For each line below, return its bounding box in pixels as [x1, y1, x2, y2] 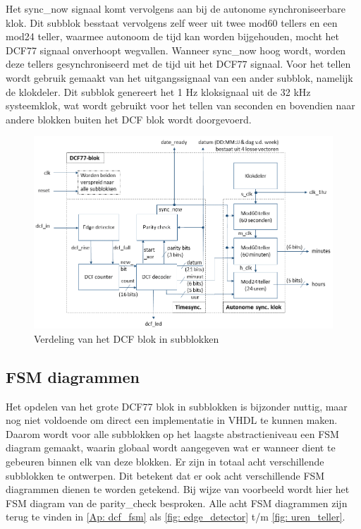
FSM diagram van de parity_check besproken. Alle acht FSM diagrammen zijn [6, 495, 348, 510]
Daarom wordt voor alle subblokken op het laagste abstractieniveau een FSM [6, 426, 339, 441]
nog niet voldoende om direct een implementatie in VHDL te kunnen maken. [6, 413, 338, 427]
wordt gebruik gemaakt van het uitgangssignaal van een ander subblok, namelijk [6, 70, 353, 85]
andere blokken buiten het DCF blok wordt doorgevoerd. [6, 111, 252, 126]
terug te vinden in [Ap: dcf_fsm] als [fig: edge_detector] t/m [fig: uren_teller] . [6, 509, 345, 524]
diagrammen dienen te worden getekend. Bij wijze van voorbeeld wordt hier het [6, 482, 350, 497]
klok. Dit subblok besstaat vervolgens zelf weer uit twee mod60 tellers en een [6, 15, 338, 30]
